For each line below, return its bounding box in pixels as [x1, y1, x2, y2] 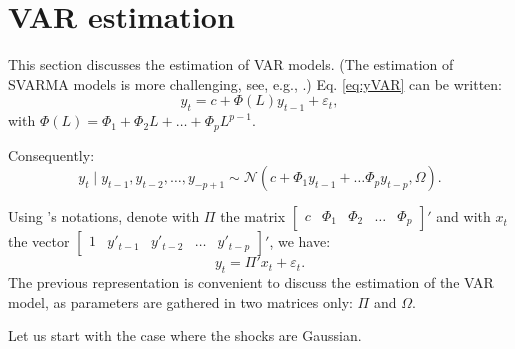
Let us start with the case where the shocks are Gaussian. [8, 325, 362, 346]
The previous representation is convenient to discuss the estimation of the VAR [8, 271, 494, 292]
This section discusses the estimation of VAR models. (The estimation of [8, 54, 454, 75]
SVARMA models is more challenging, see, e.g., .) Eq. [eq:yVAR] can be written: [8, 73, 503, 94]
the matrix [220, 206, 286, 227]
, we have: [269, 231, 331, 252]
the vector [8, 231, 70, 252]
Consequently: [8, 144, 95, 165]
